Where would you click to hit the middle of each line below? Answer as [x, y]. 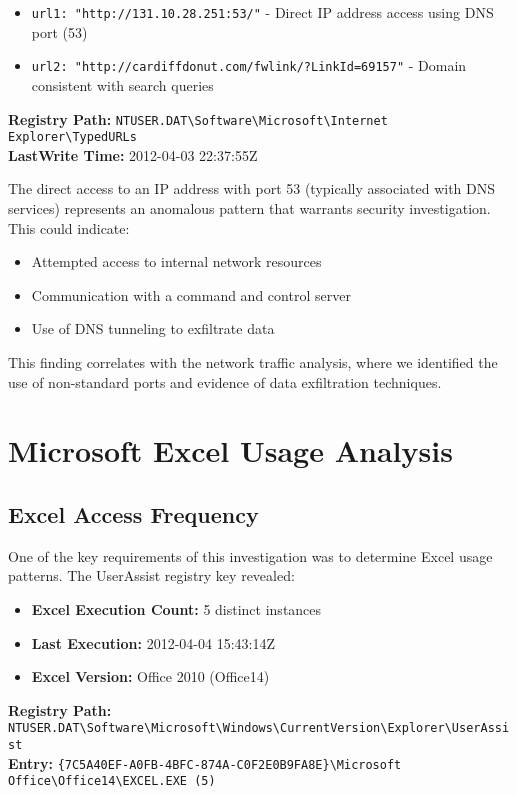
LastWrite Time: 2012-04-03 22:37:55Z [133, 154]
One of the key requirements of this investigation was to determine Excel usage [250, 555]
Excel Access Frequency [133, 513]
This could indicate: [69, 227]
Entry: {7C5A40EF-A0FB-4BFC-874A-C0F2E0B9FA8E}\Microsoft [205, 762]
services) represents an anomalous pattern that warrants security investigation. [249, 208]
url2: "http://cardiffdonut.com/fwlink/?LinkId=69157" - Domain [249, 65]
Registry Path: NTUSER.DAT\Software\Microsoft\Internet [198, 118]
